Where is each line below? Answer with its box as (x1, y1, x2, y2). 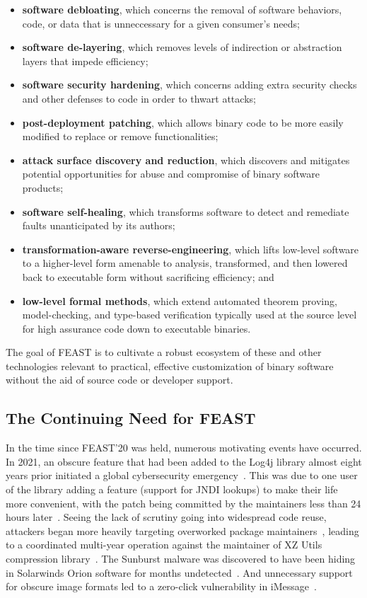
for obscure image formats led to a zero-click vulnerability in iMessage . (6, 579, 317, 594)
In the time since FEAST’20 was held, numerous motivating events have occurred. (6, 440, 362, 455)
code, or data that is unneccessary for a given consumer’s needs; (22, 16, 300, 30)
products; (22, 180, 64, 195)
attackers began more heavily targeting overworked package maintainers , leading (6, 523, 359, 538)
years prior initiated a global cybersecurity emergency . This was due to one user (6, 468, 358, 483)
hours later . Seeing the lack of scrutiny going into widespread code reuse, (6, 510, 327, 524)
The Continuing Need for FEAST (6, 407, 256, 429)
